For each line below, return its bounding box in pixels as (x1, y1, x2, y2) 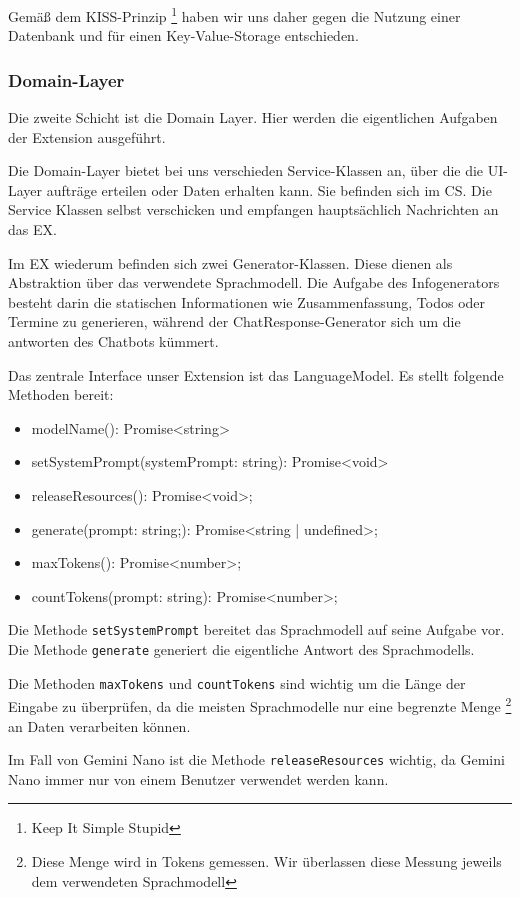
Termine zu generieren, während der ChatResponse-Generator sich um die (8, 311, 461, 332)
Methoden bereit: (8, 384, 114, 405)
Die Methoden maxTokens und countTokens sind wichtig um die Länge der (8, 672, 466, 693)
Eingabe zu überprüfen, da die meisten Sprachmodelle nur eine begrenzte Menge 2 (8, 693, 512, 716)
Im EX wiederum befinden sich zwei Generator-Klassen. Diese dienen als (8, 252, 453, 273)
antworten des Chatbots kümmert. (8, 331, 219, 351)
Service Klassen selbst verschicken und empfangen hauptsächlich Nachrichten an (8, 199, 499, 220)
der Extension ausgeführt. (8, 126, 166, 147)
